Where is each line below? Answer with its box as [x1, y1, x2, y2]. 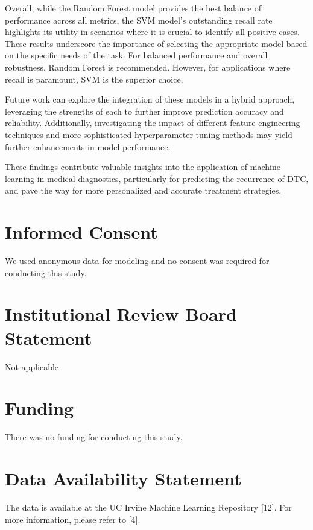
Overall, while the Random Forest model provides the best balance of [5, 2, 262, 14]
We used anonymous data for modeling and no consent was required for [5, 254, 270, 267]
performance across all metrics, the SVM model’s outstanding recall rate [5, 13, 273, 26]
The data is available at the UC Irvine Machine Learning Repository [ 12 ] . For [5, 500, 292, 513]
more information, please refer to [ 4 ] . [5, 513, 141, 525]
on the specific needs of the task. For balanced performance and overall [5, 49, 268, 62]
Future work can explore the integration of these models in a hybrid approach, [5, 93, 295, 106]
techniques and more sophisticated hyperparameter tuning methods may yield [5, 128, 292, 140]
